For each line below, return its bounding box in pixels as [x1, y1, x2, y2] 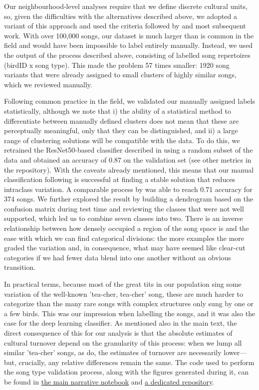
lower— [224, 347, 247, 358]
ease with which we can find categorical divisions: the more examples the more [4, 232, 245, 243]
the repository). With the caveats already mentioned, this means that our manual [4, 164, 254, 175]
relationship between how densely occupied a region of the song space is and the [4, 223, 249, 233]
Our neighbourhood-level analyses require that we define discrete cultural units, [4, 1, 248, 11]
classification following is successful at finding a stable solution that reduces [4, 174, 236, 185]
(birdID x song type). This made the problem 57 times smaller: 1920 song [4, 59, 230, 70]
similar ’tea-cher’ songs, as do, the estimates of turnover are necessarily [4, 347, 222, 358]
